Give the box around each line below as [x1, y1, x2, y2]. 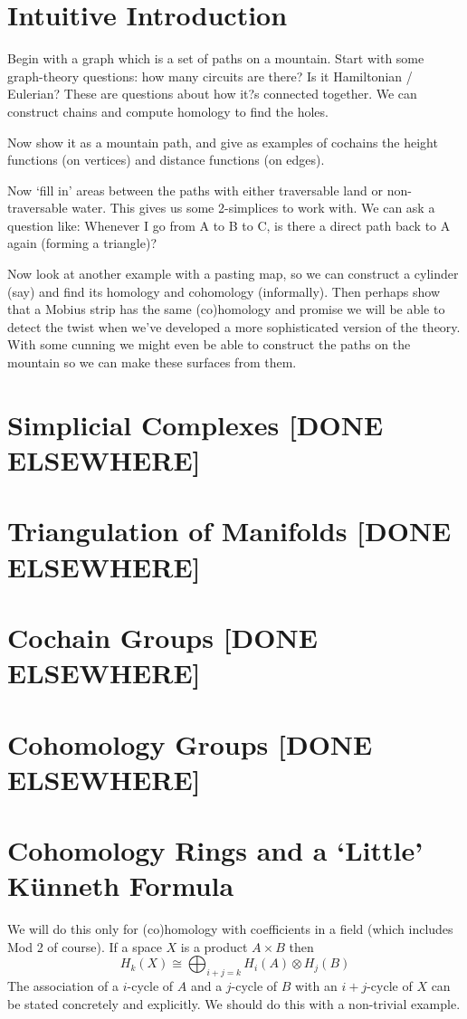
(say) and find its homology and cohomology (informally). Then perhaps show [7, 281, 440, 300]
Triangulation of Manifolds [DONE [7, 512, 452, 549]
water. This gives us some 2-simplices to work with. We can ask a [71, 198, 435, 217]
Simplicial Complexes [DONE [7, 405, 384, 443]
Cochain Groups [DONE [7, 618, 318, 655]
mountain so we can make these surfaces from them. [7, 353, 297, 372]
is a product [180, 937, 248, 956]
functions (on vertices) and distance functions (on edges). [7, 150, 325, 169]
